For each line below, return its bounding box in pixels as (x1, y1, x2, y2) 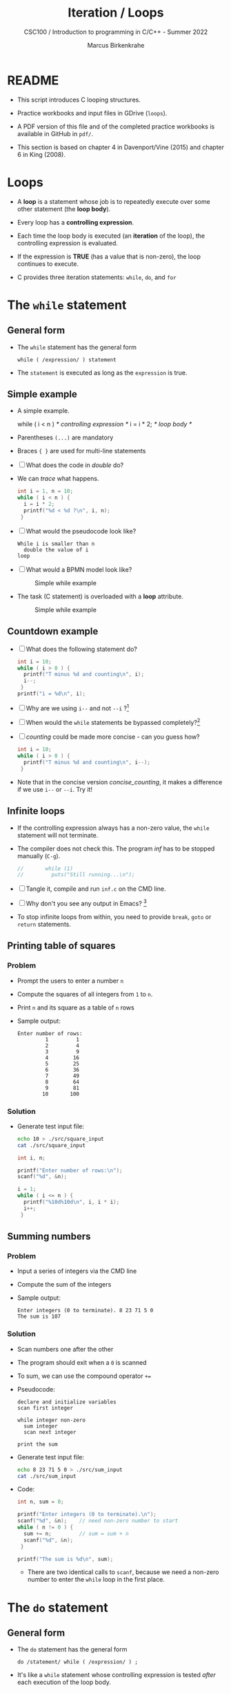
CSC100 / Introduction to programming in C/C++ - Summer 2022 (23, 28, 208, 36)
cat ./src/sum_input (17, 1473, 77, 1479)
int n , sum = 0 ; (17, 1498, 64, 1506)
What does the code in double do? (26, 461, 124, 469)
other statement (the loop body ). (17, 205, 111, 213)
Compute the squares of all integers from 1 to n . (17, 990, 153, 998)
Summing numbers (7, 1231, 91, 1242)
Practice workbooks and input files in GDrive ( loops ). (17, 108, 168, 117)
